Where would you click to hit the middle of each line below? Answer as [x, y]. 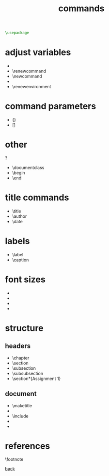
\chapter [21, 358]
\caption [20, 260]
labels [17, 241]
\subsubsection [28, 373]
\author [19, 216]
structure [24, 328]
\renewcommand [29, 71]
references [28, 446]
